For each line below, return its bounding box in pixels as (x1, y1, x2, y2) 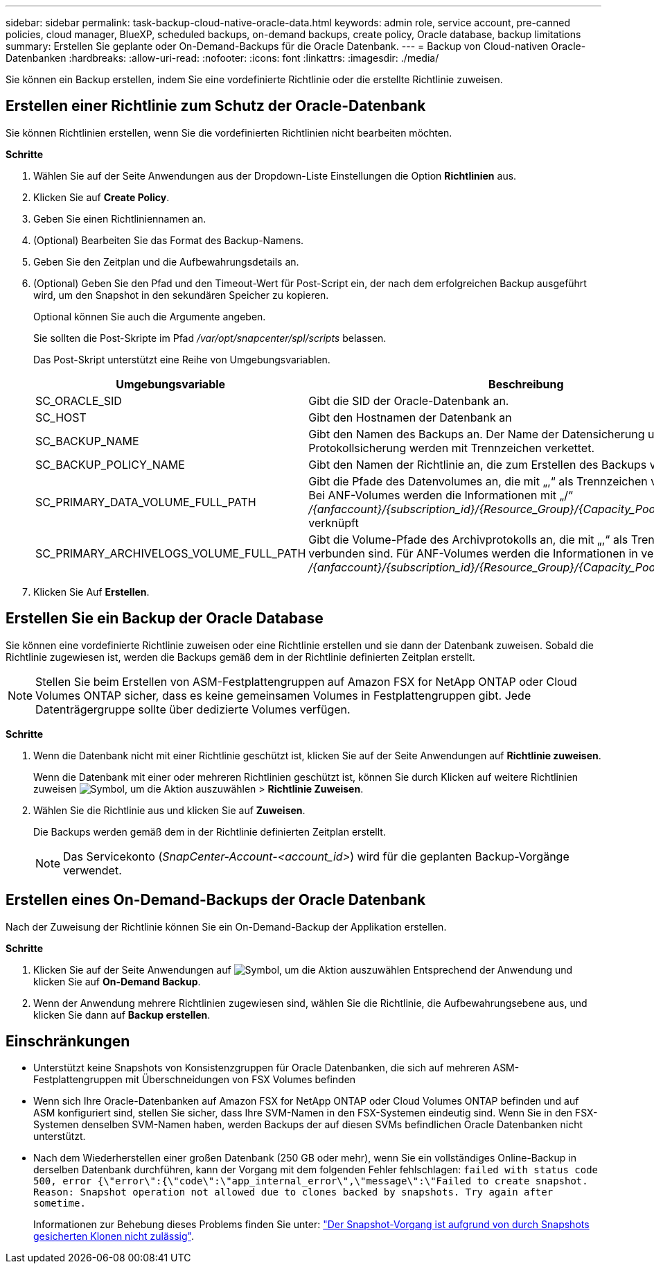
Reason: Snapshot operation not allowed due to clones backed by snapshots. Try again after (33, 1186, 554, 1198)
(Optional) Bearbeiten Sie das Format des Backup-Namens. (33, 234, 304, 246)
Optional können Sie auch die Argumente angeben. (33, 310, 266, 322)
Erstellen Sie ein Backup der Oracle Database (6, 610, 324, 628)
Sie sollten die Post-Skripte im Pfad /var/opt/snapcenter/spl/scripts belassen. (33, 331, 387, 344)
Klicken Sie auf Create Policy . (33, 191, 170, 203)
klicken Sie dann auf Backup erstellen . (33, 1008, 211, 1021)
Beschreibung (488, 377, 564, 391)
